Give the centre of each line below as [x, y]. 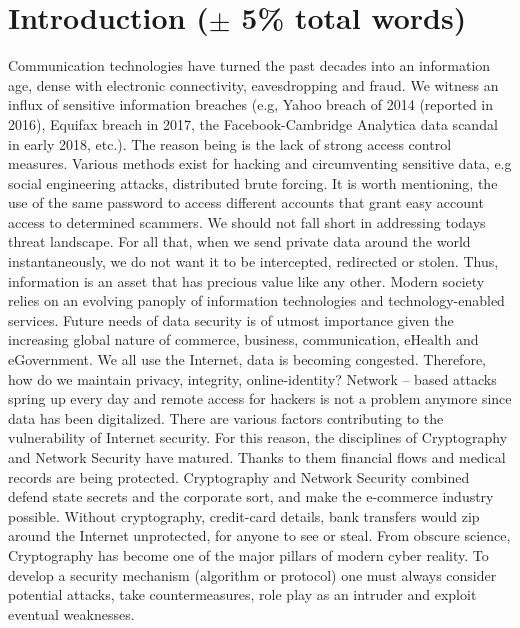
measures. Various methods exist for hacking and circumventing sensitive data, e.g [260, 163]
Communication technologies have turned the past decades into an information [249, 65]
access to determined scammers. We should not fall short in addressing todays [247, 221]
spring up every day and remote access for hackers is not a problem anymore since [260, 398]
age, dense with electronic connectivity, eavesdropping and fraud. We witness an [253, 84]
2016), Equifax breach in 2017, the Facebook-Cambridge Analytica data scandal [253, 123]
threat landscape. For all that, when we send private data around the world [239, 241]
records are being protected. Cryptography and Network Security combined [239, 476]
